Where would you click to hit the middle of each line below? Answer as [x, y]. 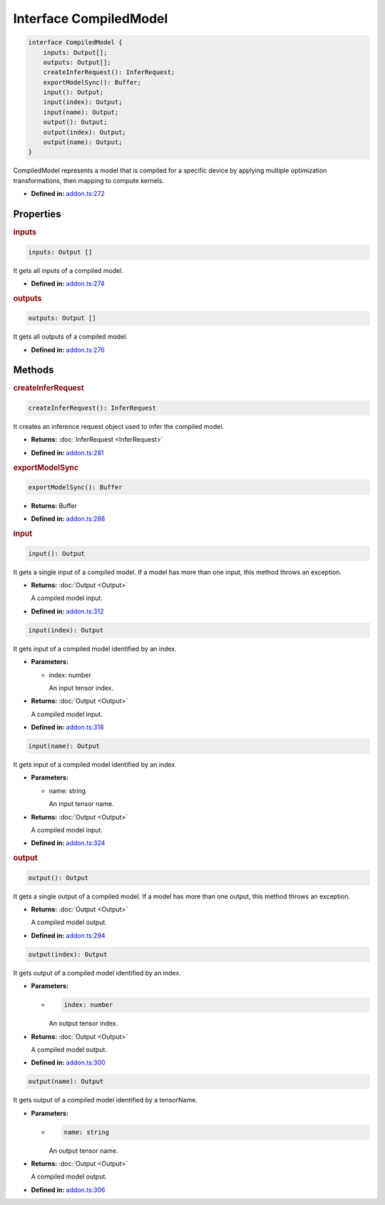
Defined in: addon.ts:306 [68, 1189]
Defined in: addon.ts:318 [67, 728]
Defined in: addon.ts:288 [68, 519]
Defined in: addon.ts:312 [67, 611]
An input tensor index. [81, 688]
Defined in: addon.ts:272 [68, 194]
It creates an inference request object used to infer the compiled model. [119, 426]
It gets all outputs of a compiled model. [71, 337]
